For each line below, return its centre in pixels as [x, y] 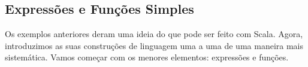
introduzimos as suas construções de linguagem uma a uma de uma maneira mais [154, 45]
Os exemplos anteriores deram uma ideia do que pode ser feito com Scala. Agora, [154, 34]
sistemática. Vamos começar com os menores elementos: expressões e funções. [147, 57]
